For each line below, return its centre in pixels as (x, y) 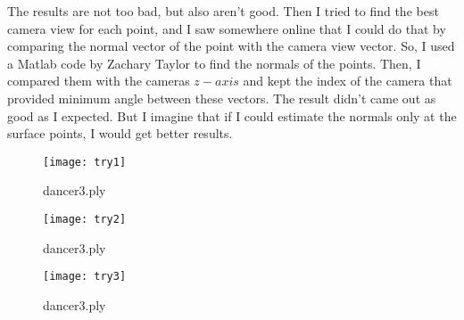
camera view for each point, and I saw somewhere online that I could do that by (227, 28)
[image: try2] (85, 219)
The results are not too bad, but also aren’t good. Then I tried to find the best (223, 11)
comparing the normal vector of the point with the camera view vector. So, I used (231, 46)
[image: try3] (85, 277)
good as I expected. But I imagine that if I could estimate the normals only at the (232, 115)
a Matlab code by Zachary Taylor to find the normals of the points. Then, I (214, 63)
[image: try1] (85, 162)
